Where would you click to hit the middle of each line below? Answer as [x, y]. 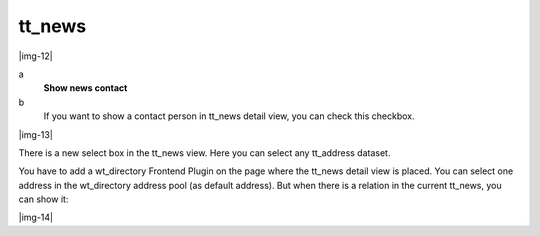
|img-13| [36, 134]
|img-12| [36, 56]
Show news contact [85, 88]
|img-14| [36, 217]
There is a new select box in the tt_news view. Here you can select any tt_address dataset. [204, 152]
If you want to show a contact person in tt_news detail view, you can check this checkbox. [229, 116]
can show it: [43, 199]
